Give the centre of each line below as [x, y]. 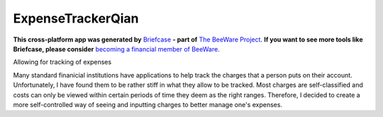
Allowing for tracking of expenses [62, 62]
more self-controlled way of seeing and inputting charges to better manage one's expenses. [148, 104]
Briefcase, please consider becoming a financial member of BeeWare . [116, 49]
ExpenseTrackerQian [76, 18]
